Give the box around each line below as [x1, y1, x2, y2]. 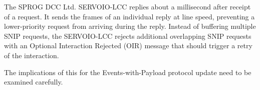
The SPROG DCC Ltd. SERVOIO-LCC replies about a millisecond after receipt [4, 1, 251, 11]
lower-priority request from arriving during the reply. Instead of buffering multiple [4, 21, 256, 31]
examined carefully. [4, 77, 63, 87]
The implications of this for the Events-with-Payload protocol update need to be [4, 67, 251, 77]
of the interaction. [4, 50, 59, 60]
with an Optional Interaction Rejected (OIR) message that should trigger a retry [4, 40, 252, 51]
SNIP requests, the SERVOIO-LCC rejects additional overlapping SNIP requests [4, 30, 251, 41]
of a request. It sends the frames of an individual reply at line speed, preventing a [4, 11, 255, 21]
